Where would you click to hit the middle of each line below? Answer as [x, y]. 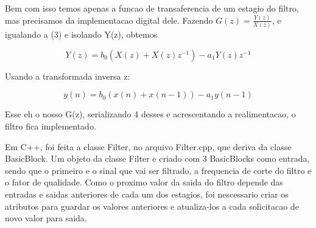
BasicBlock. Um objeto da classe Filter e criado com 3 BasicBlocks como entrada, [157, 158]
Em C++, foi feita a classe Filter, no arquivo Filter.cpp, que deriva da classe [148, 146]
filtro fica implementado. [51, 126]
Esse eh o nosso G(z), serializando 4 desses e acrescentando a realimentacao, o [150, 114]
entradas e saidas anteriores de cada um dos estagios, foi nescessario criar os [147, 194]
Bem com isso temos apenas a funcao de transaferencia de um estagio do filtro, [152, 8]
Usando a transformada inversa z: [68, 76]
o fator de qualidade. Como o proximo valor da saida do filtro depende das [144, 182]
